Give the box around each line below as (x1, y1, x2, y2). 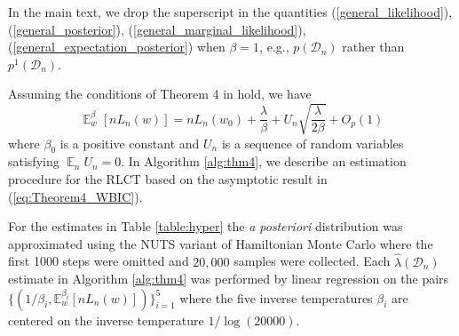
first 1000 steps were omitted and (8, 252, 189, 270)
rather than (342, 37, 405, 56)
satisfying (8, 152, 59, 171)
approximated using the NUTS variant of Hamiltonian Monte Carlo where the (8, 234, 433, 252)
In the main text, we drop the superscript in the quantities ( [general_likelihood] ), (8, 3, 453, 20)
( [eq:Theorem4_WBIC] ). (8, 187, 143, 205)
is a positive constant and (59, 133, 200, 152)
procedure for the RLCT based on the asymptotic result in (8, 169, 328, 188)
